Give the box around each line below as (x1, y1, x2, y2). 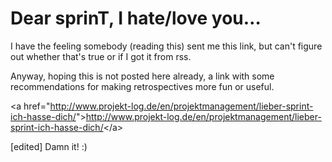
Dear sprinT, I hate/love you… (10, 7, 262, 30)
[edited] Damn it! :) (10, 140, 88, 152)
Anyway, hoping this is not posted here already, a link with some (10, 70, 275, 82)
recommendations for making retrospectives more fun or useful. (10, 80, 275, 92)
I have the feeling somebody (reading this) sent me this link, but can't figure (10, 40, 323, 52)
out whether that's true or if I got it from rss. (10, 50, 192, 62)
